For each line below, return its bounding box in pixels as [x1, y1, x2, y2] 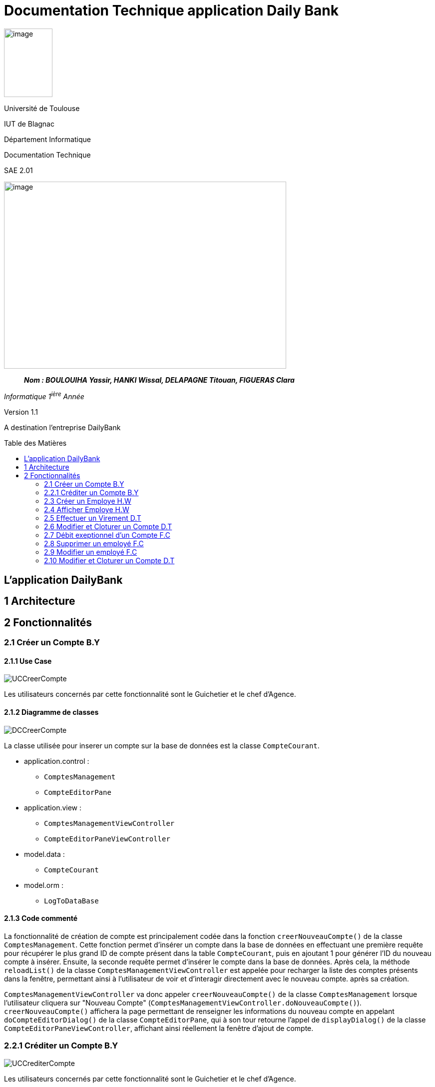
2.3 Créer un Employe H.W [44, 497, 131, 506]
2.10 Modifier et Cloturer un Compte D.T [44, 556, 175, 565]
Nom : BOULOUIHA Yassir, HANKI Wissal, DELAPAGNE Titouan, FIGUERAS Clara [24, 375, 295, 384]
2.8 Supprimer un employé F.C [44, 539, 144, 548]
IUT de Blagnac [4, 119, 54, 128]
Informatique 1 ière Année [4, 391, 84, 401]
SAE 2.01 [4, 166, 33, 175]
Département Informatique [4, 135, 91, 144]
